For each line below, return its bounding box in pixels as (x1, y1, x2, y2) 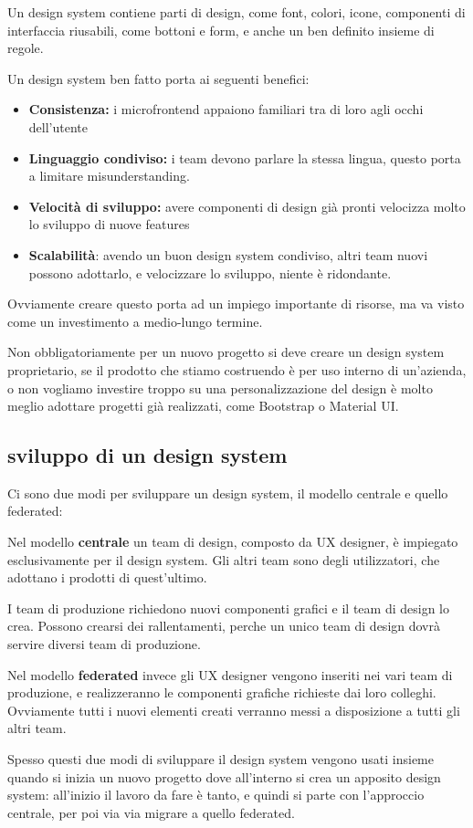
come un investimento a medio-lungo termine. (7, 311, 263, 330)
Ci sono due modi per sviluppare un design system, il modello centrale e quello (7, 483, 448, 502)
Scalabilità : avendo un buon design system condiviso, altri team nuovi (28, 245, 428, 264)
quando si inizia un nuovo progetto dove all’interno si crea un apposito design (7, 767, 441, 786)
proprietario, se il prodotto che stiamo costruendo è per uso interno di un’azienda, (7, 360, 467, 379)
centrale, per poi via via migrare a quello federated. (7, 802, 295, 822)
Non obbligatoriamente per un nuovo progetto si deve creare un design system (7, 342, 445, 362)
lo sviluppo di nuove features (28, 215, 190, 234)
